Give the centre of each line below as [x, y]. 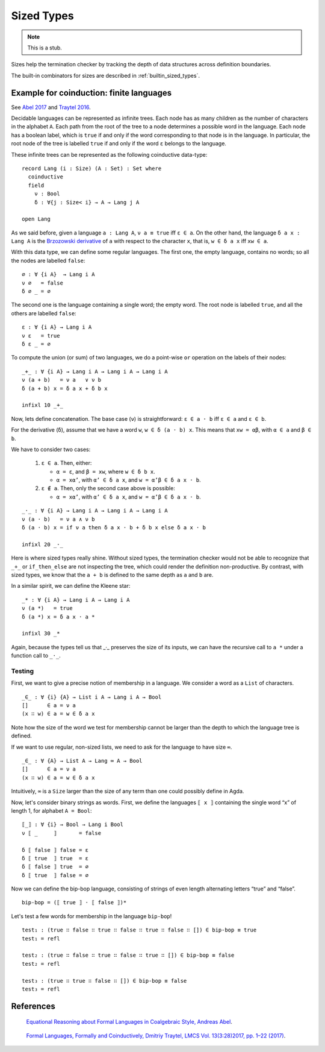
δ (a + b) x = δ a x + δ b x [65, 388]
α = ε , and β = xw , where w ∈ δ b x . [106, 471]
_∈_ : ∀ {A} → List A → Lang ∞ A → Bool [82, 761]
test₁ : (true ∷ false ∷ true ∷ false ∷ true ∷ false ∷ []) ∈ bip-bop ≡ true [139, 930]
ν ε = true [41, 335]
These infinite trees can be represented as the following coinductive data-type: [109, 154]
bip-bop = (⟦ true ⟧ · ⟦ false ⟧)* [74, 902]
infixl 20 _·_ [42, 544]
